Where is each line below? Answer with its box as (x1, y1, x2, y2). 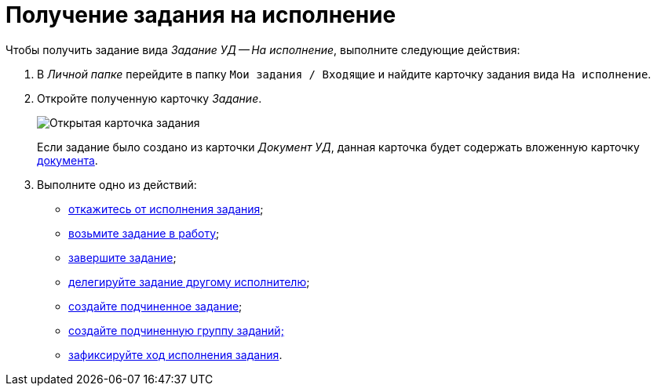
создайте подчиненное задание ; (68, 299, 243, 313)
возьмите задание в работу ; (68, 226, 220, 240)
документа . (37, 153, 98, 167)
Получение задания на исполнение (5, 2, 396, 28)
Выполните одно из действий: (37, 177, 197, 191)
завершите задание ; (68, 250, 177, 264)
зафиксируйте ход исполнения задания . (68, 347, 283, 361)
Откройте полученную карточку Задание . (37, 91, 262, 105)
